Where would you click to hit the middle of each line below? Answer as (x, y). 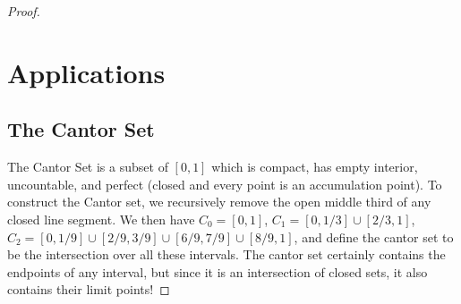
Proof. (24, 11)
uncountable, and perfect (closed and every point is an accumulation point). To (225, 184)
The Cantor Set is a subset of (88, 167)
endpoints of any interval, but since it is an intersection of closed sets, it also (218, 271)
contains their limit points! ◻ (89, 289)
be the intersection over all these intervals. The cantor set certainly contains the (226, 254)
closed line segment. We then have (101, 219)
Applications (86, 72)
